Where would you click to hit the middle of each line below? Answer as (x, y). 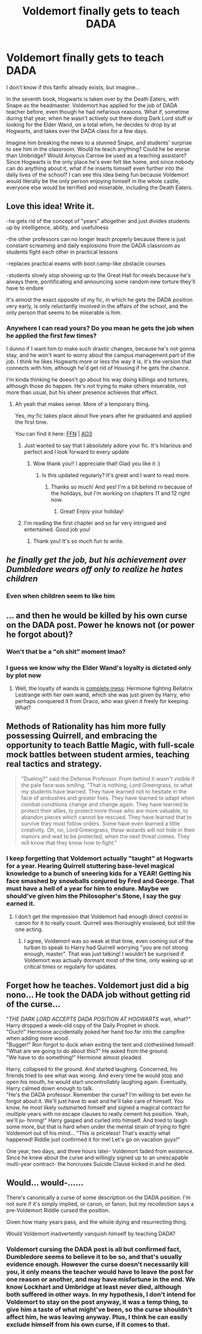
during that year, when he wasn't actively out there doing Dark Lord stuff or (99, 118)
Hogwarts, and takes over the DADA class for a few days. (77, 131)
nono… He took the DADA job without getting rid (98, 995)
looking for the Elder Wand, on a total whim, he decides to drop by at (91, 124)
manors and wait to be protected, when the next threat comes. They (105, 836)
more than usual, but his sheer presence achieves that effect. (82, 392)
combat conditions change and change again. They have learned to (105, 804)
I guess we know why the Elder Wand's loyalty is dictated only (99, 668)
